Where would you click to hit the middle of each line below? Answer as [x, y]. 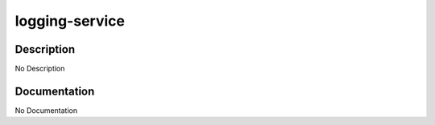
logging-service [70, 21]
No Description [40, 69]
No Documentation [46, 110]
